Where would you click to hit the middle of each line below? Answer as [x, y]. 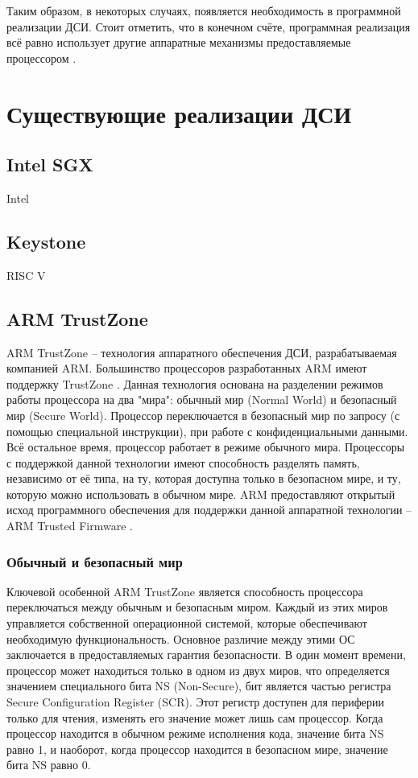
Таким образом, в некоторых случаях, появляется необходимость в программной [204, 10]
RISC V [26, 275]
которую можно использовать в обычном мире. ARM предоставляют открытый [201, 494]
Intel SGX [50, 165]
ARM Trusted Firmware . [70, 526]
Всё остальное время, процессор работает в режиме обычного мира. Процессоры [206, 447]
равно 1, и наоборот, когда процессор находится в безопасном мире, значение [197, 749]
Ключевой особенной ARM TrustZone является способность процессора [185, 591]
